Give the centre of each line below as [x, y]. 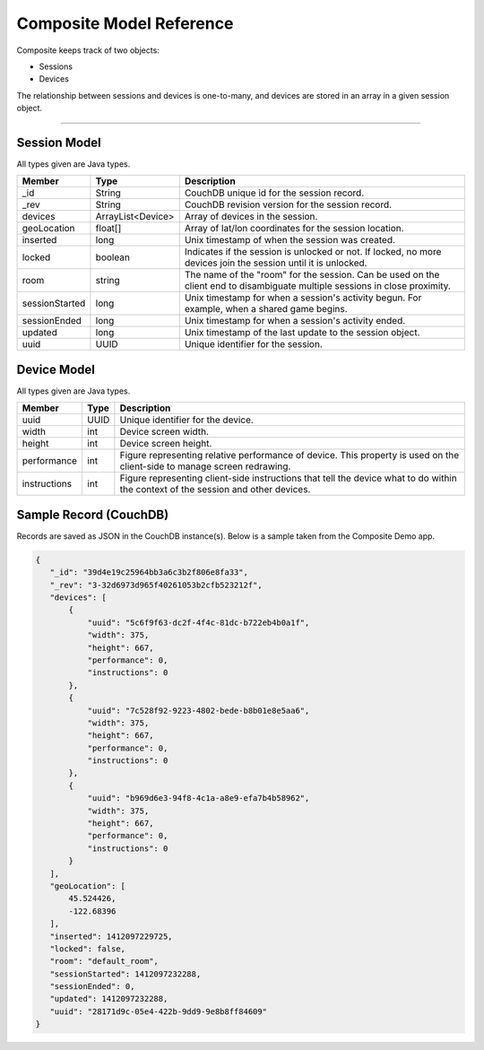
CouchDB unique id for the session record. [274, 193]
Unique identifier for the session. [253, 344]
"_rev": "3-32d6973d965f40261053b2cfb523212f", [156, 585]
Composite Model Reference [125, 23]
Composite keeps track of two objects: [88, 50]
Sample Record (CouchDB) [93, 514]
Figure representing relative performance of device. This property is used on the [290, 456]
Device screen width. [164, 432]
